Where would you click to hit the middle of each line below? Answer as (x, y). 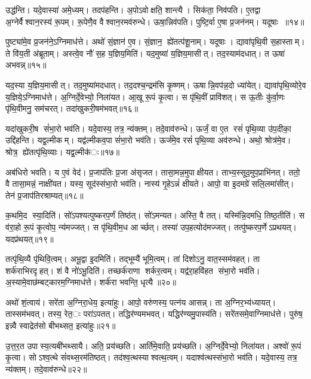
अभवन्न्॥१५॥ (26, 65)
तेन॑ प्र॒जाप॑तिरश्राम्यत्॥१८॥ (44, 195)
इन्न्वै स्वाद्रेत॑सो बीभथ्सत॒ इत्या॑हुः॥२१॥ (61, 326)
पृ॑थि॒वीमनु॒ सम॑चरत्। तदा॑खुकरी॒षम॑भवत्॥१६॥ (72, 108)
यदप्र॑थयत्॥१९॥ (30, 238)
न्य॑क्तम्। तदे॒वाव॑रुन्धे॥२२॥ (46, 369)
